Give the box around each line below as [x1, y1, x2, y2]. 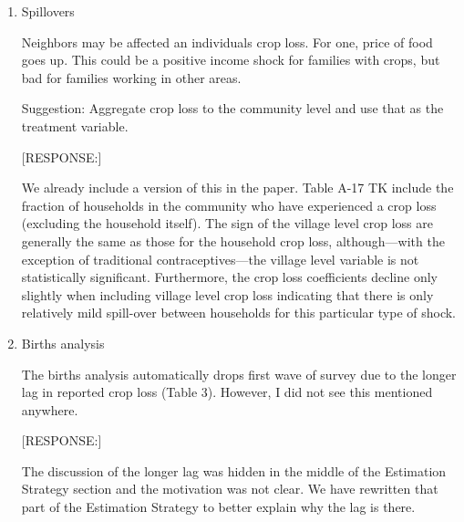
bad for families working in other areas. [21, 68, 242, 87]
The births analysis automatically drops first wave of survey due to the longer [21, 364, 457, 383]
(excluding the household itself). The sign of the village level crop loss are [21, 214, 433, 233]
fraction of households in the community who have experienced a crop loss [21, 195, 437, 214]
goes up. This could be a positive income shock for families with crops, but [21, 50, 440, 69]
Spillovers [21, 2, 75, 20]
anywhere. [21, 400, 78, 419]
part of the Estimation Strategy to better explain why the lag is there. [21, 497, 416, 517]
